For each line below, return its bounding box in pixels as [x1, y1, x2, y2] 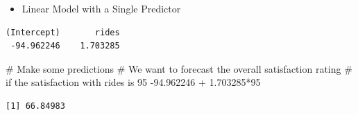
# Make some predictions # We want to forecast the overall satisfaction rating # [6, 61, 352, 76]
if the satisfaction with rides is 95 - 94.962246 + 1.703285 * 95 [6, 75, 261, 89]
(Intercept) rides [6, 27, 120, 37]
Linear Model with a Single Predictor [22, 1, 181, 15]
